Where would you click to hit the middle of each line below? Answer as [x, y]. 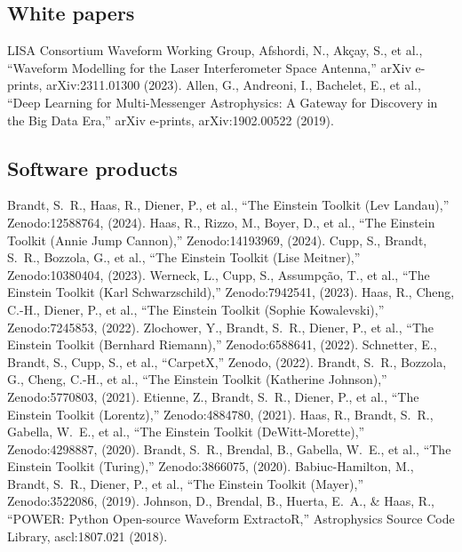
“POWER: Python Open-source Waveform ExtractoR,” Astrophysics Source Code [231, 519]
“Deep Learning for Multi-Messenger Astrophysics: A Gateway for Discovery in [223, 102]
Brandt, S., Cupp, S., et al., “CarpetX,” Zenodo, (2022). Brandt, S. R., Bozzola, [227, 361]
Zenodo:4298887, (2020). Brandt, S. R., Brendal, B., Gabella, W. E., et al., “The [229, 448]
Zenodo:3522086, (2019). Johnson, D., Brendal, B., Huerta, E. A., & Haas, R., [221, 501]
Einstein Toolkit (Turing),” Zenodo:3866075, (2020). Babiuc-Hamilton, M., [211, 466]
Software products [92, 168]
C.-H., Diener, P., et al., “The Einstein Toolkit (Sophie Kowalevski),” [196, 309]
